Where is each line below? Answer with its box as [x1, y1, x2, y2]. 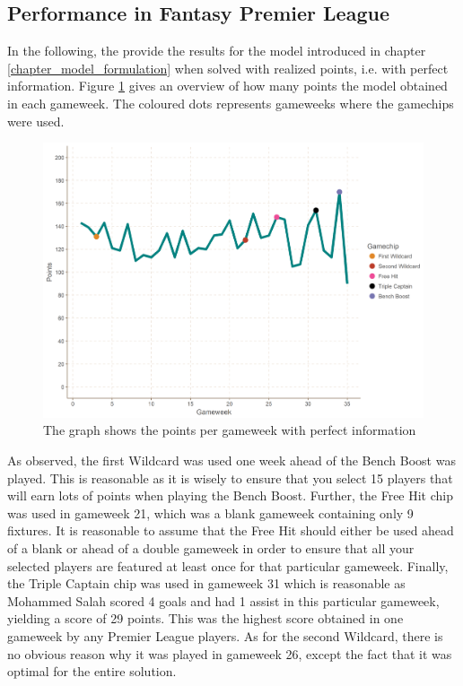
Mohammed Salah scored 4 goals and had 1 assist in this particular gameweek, [7, 591, 440, 610]
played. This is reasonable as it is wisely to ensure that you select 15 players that [7, 468, 453, 487]
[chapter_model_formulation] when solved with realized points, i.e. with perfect [7, 58, 449, 77]
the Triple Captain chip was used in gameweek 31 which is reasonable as [7, 574, 406, 593]
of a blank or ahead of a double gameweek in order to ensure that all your [7, 539, 415, 558]
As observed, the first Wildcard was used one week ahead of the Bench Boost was [7, 451, 456, 470]
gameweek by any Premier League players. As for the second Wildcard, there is [7, 627, 443, 645]
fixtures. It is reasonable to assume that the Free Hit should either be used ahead [7, 521, 454, 540]
